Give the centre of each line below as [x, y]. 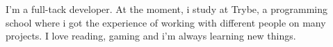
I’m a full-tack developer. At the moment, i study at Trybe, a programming [167, 9]
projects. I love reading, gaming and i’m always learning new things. [151, 36]
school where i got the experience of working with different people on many [166, 22]
